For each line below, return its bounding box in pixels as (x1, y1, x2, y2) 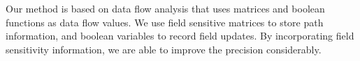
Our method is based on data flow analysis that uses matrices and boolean (6, 1, 325, 15)
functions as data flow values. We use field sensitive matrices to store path (6, 15, 324, 29)
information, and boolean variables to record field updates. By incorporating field (6, 28, 354, 43)
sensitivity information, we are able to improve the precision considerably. (6, 42, 322, 56)
